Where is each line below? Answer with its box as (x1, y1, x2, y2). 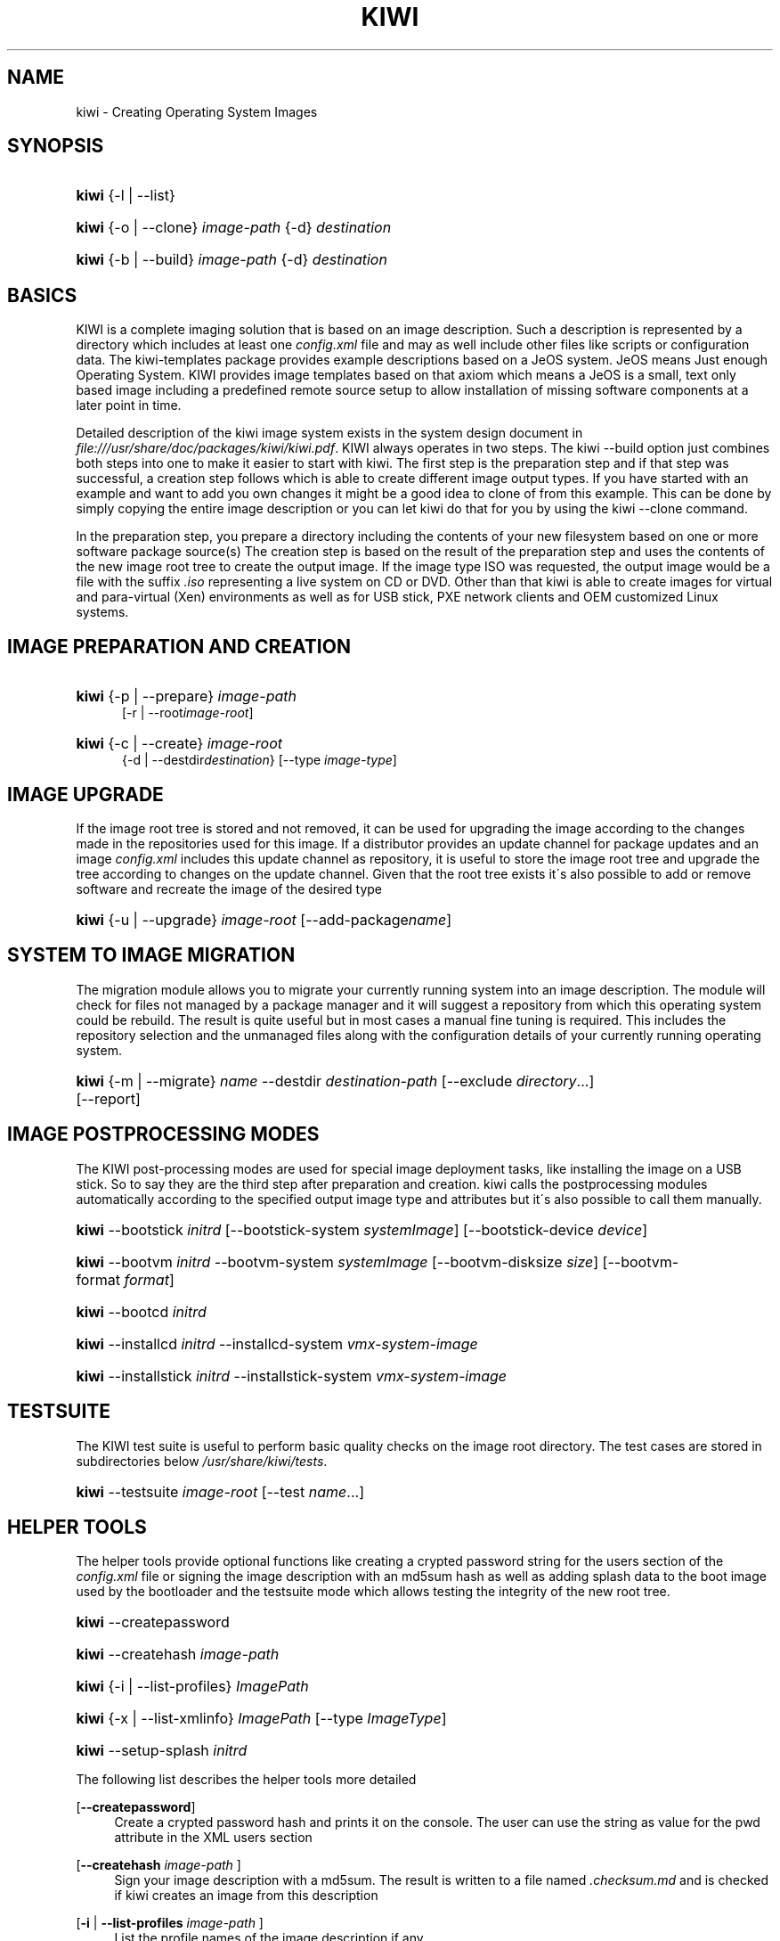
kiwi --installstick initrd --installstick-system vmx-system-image (76, 1366, 508, 1385)
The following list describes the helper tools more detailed (76, 1772, 417, 1788)
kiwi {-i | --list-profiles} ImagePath (76, 1677, 309, 1696)
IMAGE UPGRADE (7, 782, 164, 806)
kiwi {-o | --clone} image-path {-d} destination (76, 218, 392, 237)
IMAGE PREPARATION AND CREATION (7, 635, 351, 658)
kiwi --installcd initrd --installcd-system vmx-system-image (76, 1334, 478, 1353)
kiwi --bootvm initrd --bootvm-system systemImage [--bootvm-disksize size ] (76, 1252, 599, 1271)
